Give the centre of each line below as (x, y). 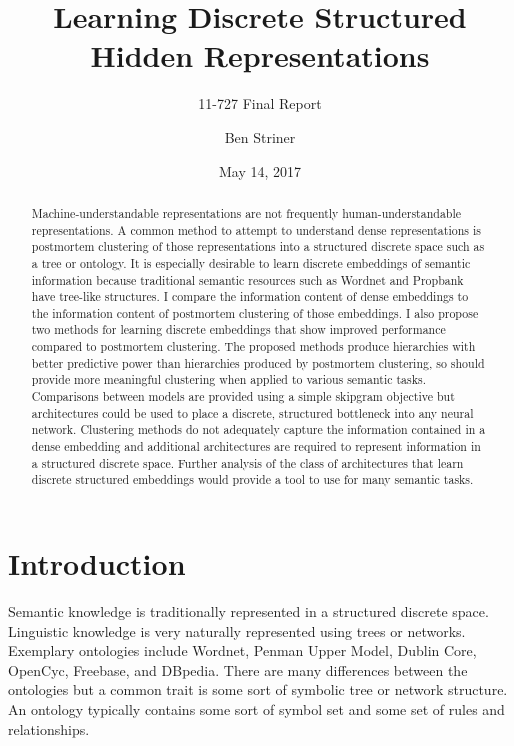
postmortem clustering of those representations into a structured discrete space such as (258, 246)
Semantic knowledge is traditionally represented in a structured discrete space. (248, 610)
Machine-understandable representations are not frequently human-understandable (246, 212)
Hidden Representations (260, 55)
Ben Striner (260, 136)
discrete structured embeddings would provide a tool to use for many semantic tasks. (252, 479)
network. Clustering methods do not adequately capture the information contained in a (258, 429)
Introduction (97, 563)
